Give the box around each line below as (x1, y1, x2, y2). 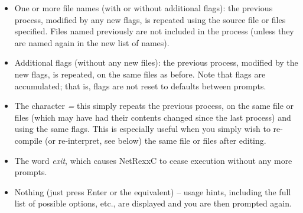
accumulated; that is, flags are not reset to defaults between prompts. (14, 79, 266, 92)
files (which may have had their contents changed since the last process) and (14, 111, 291, 123)
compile (14, 134, 43, 146)
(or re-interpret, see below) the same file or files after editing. (45, 134, 266, 146)
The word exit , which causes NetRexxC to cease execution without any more (14, 154, 292, 166)
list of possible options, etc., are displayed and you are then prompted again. (14, 197, 292, 209)
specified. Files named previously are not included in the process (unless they (14, 25, 294, 37)
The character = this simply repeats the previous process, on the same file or (14, 99, 294, 112)
